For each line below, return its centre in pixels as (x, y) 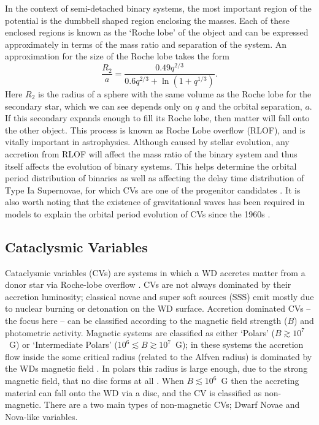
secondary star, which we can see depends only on (99, 106)
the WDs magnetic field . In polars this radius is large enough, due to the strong (156, 368)
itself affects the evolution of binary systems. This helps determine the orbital (151, 166)
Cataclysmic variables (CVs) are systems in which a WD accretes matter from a (155, 272)
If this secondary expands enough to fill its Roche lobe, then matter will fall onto (157, 118)
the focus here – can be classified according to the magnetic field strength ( (146, 321)
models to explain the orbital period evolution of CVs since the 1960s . (138, 213)
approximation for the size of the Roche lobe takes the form (117, 56)
